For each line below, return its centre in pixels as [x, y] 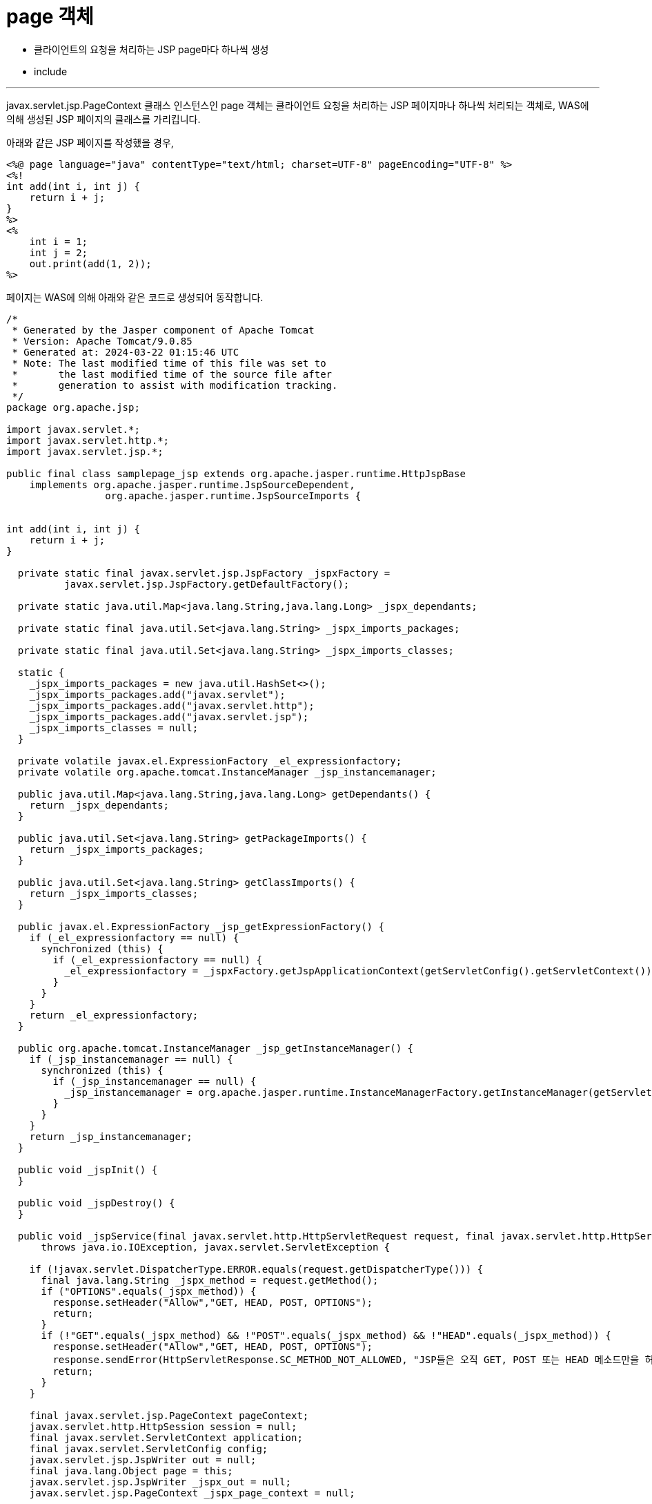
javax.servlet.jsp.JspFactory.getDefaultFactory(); [207, 584]
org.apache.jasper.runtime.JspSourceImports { [233, 495]
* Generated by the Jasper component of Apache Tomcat [163, 330]
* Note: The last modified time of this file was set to [169, 363]
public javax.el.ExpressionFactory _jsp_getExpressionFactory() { [201, 926]
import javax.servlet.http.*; [88, 440]
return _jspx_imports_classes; [114, 893]
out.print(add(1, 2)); [90, 263]
